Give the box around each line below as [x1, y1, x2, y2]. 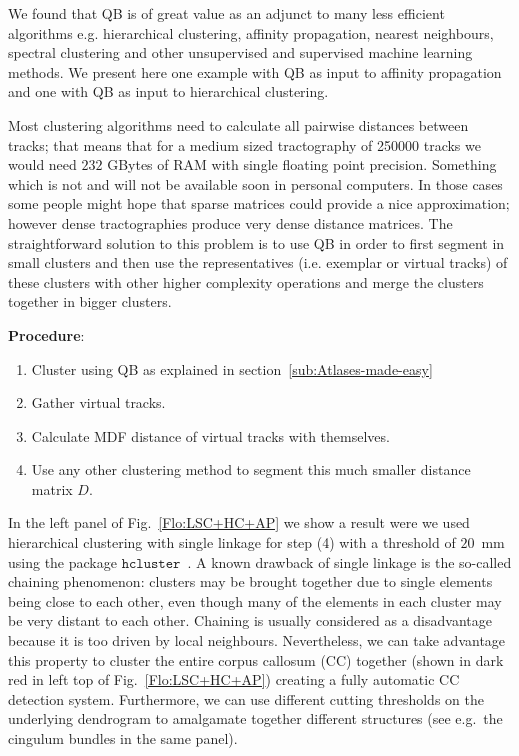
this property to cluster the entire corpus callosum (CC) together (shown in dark [8, 649, 504, 670]
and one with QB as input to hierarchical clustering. [8, 81, 329, 102]
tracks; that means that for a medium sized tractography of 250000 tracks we [8, 134, 481, 155]
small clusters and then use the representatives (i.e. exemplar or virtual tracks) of [8, 252, 508, 273]
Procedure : [8, 324, 85, 345]
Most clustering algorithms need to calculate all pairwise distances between [8, 114, 469, 135]
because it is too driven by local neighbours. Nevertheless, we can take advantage [8, 630, 506, 651]
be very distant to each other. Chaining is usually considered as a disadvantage [8, 610, 492, 631]
